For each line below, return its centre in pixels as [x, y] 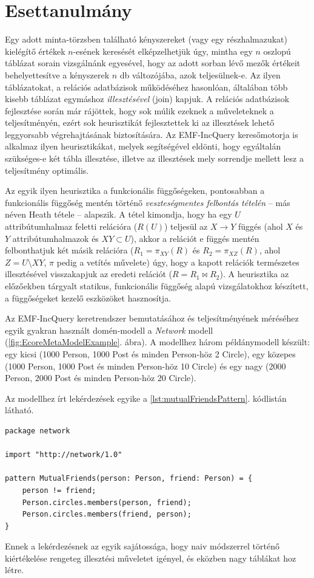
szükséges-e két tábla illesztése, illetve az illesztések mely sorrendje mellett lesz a [154, 158]
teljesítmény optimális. [47, 170]
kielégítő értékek [35, 51]
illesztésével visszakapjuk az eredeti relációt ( [89, 274]
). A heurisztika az [254, 274]
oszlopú [277, 51]
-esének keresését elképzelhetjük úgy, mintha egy [163, 51]
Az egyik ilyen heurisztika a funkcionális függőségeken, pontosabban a [135, 191]
